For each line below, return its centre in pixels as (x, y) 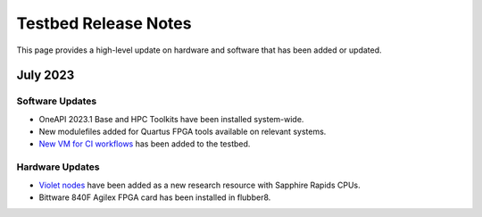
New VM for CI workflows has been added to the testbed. (145, 144)
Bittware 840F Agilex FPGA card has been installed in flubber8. (155, 197)
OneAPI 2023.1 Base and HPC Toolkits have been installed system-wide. (171, 119)
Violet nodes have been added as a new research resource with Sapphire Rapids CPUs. (199, 185)
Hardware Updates (58, 167)
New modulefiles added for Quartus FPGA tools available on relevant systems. (183, 132)
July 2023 (46, 75)
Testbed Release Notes (104, 23)
